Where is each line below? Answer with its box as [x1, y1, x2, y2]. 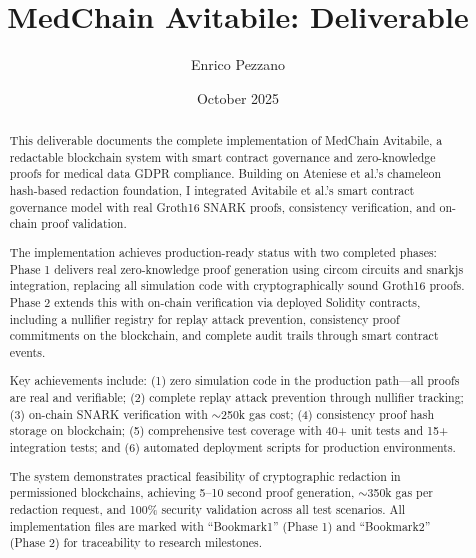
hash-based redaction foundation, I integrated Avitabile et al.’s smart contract [9, 182, 415, 199]
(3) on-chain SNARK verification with [9, 405, 208, 422]
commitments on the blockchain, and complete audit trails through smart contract [9, 327, 439, 344]
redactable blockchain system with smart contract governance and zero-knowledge [9, 148, 436, 165]
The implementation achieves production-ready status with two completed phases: [9, 243, 437, 260]
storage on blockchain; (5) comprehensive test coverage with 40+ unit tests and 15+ [9, 422, 449, 439]
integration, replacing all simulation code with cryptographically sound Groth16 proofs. [9, 277, 465, 294]
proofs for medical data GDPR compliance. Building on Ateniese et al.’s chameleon [9, 165, 442, 182]
